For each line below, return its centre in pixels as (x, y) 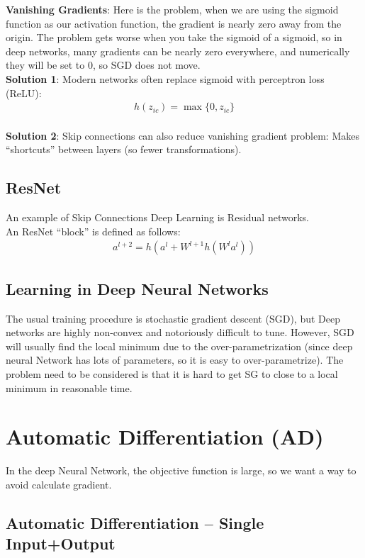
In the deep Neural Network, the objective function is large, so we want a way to (181, 470)
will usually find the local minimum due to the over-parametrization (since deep (179, 346)
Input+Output (61, 543)
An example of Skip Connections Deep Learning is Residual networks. (157, 217)
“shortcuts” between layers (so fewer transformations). (124, 149)
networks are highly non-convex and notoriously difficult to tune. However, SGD (180, 332)
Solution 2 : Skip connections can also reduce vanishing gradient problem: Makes (182, 135)
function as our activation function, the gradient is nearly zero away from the (174, 23)
